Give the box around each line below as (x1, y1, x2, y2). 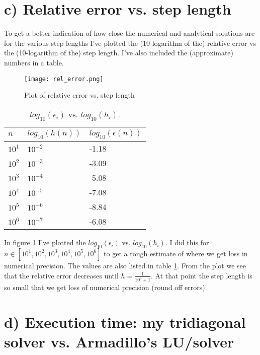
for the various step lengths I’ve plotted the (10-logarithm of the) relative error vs (4, 37, 256, 48)
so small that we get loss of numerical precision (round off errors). (4, 282, 207, 293)
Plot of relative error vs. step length (24, 90, 135, 100)
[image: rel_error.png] (24, 75, 104, 83)
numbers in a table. (4, 57, 64, 67)
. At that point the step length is (151, 270, 252, 280)
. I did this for (165, 237, 209, 248)
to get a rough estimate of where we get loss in (104, 248, 248, 258)
